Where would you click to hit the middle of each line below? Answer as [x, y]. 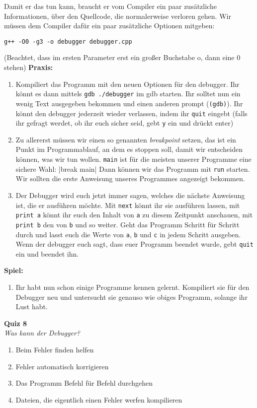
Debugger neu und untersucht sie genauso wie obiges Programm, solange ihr [131, 297]
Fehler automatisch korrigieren [62, 366]
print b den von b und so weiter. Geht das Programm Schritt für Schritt [128, 224]
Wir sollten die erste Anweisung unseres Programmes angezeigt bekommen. [130, 178]
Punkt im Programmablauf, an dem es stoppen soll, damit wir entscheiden [129, 149]
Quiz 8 [16, 323]
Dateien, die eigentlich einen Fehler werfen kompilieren [99, 399]
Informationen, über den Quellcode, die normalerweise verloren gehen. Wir [118, 16]
